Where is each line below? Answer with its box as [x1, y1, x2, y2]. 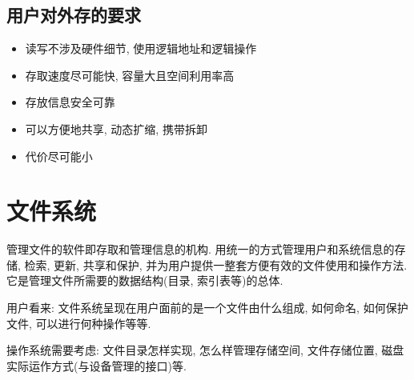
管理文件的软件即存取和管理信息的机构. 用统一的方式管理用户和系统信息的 [6, 241, 395, 258]
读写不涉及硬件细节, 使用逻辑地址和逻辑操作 [25, 40, 257, 57]
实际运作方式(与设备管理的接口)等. [6, 357, 187, 374]
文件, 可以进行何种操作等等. [6, 314, 151, 331]
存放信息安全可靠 [25, 94, 115, 110]
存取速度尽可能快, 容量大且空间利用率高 [25, 66, 235, 83]
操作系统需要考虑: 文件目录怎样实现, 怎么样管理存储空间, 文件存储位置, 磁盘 [6, 342, 404, 358]
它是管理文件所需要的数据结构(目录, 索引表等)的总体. [6, 272, 283, 289]
